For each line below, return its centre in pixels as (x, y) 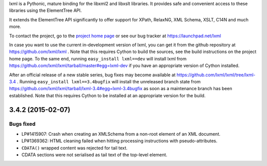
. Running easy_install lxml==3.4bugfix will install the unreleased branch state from (109, 81)
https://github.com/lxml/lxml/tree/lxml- (216, 75)
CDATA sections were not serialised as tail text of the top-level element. (94, 155)
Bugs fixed (22, 124)
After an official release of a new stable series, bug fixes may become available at (92, 75)
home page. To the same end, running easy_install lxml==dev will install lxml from (98, 58)
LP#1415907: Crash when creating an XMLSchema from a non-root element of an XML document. (121, 134)
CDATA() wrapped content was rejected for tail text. (75, 148)
